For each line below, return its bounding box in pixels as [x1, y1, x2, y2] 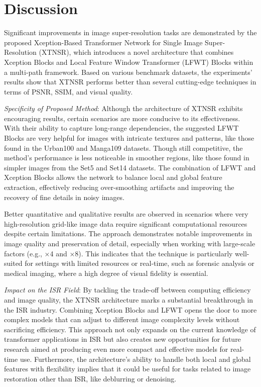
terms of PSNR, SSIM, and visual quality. [4, 86, 133, 96]
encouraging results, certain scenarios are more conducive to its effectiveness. [4, 113, 240, 123]
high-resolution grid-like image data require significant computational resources [4, 218, 247, 229]
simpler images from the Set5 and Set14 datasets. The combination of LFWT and [4, 162, 256, 172]
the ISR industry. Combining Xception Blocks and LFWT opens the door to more [4, 304, 257, 315]
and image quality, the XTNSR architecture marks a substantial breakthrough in [4, 294, 253, 305]
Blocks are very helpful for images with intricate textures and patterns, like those [4, 133, 254, 143]
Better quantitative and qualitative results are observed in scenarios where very [4, 209, 248, 219]
